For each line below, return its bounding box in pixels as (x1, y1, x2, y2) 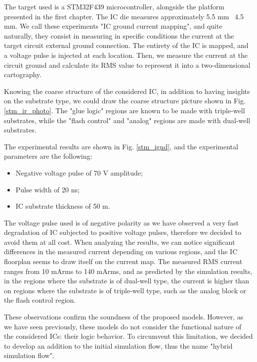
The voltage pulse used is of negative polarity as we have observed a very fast (4, 217, 239, 227)
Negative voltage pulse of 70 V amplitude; (15, 167, 143, 178)
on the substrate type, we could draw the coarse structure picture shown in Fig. (4, 95, 246, 106)
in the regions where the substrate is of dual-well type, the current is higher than (4, 275, 250, 286)
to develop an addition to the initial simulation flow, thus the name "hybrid (4, 340, 233, 351)
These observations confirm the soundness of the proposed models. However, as (4, 312, 244, 322)
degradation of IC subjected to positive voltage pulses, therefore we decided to (4, 227, 241, 237)
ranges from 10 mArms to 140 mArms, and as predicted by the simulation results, (4, 266, 253, 276)
